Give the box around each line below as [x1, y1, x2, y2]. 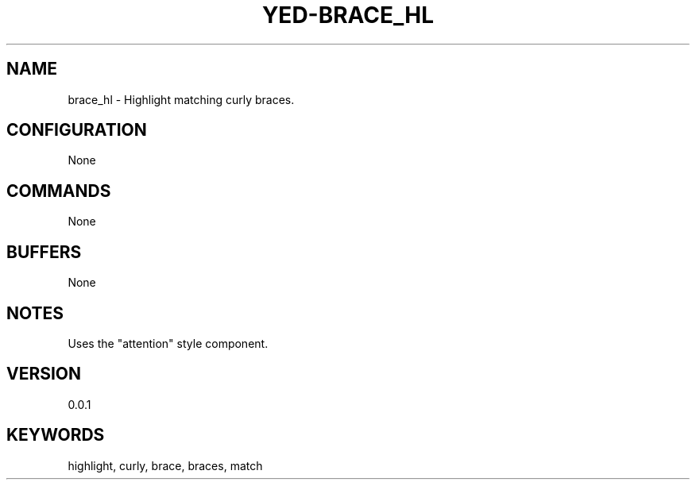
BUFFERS [6, 241, 82, 262]
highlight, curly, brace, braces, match [68, 458, 263, 472]
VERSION [6, 364, 82, 384]
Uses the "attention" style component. [68, 336, 269, 350]
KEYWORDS [6, 425, 105, 445]
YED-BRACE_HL [261, 2, 435, 29]
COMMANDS [6, 180, 111, 201]
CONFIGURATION [6, 120, 147, 141]
